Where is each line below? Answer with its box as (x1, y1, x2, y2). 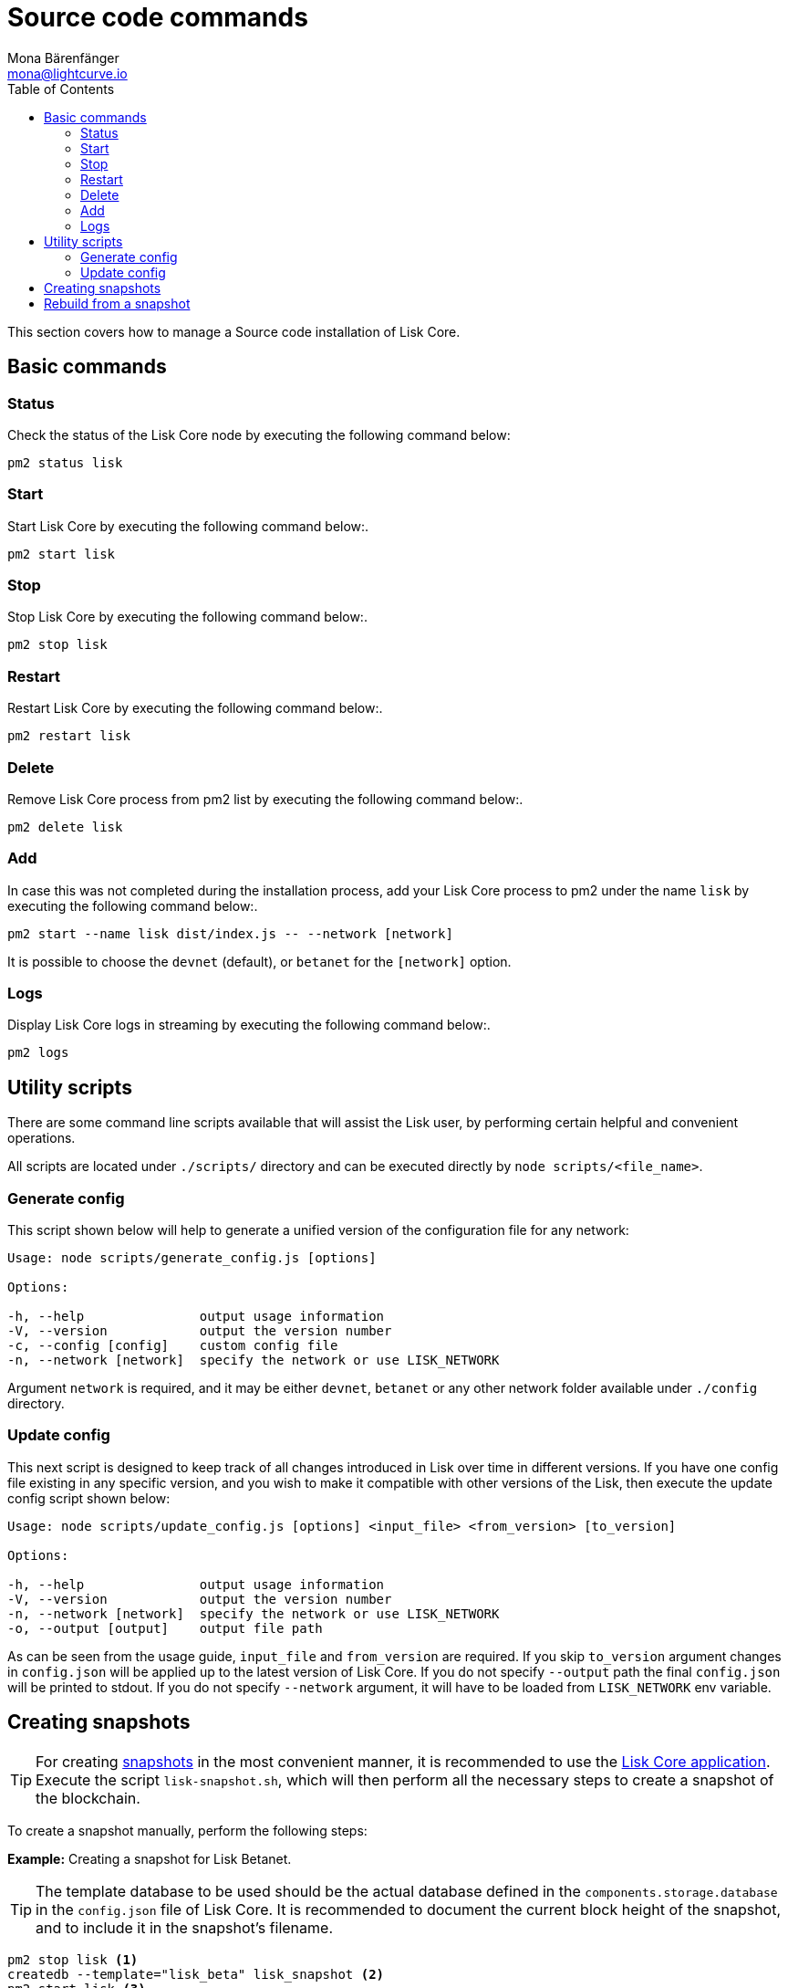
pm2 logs (7, 1045, 69, 1061)
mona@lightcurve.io (7, 65, 128, 81)
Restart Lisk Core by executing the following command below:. (7, 700, 383, 717)
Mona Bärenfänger (7, 49, 119, 66)
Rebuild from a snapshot (44, 295, 191, 311)
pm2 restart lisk (7, 728, 130, 744)
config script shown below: (7, 1490, 171, 1506)
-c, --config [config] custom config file (7, 1338, 338, 1354)
